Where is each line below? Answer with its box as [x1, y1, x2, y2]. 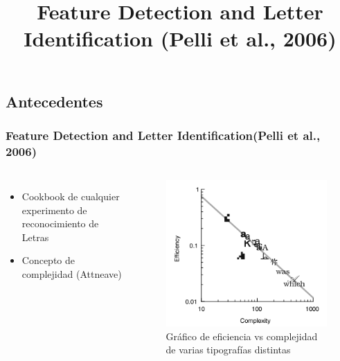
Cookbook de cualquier [21, 189, 120, 204]
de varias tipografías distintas [165, 342, 291, 357]
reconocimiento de [21, 216, 99, 231]
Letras [21, 229, 49, 244]
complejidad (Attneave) [21, 267, 122, 281]
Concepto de [21, 253, 75, 267]
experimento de [21, 202, 87, 217]
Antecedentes [6, 90, 103, 112]
